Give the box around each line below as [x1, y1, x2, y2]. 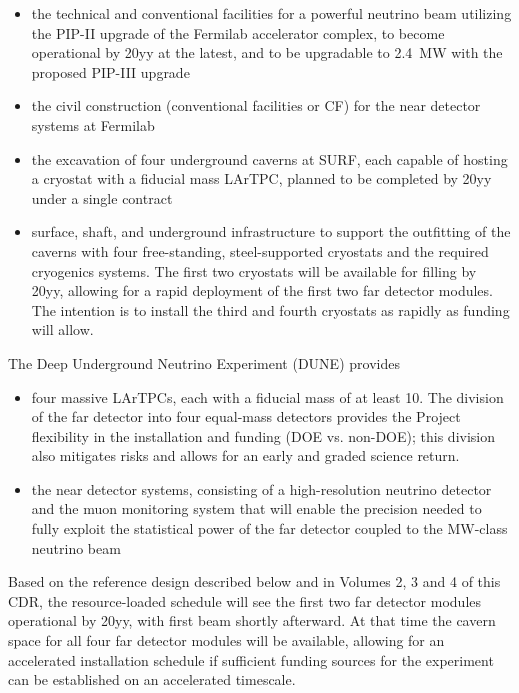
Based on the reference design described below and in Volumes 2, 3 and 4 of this [8, 571, 501, 592]
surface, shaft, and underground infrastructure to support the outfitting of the [31, 221, 511, 242]
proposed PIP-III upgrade [31, 61, 190, 82]
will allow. [31, 319, 94, 340]
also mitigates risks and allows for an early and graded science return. [31, 445, 460, 466]
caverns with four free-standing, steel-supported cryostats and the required [31, 240, 489, 261]
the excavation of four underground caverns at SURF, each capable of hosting [31, 148, 508, 169]
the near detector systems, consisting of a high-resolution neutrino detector [31, 478, 492, 499]
